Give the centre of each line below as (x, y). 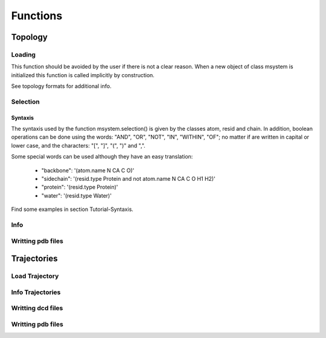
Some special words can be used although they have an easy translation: (102, 157)
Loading (24, 54)
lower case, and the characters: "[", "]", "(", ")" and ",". (78, 145)
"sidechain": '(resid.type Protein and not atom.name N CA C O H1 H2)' (128, 179)
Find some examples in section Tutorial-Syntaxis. (72, 209)
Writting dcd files (37, 308)
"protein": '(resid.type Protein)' (80, 187)
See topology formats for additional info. (61, 86)
